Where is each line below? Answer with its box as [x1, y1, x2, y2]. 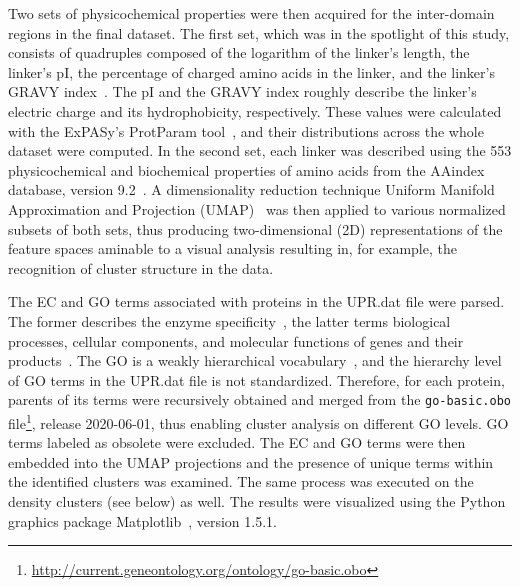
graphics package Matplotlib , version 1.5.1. [8, 510, 277, 531]
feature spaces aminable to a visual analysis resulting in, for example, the [8, 238, 457, 259]
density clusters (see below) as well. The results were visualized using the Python [8, 490, 506, 511]
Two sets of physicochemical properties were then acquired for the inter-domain [8, 3, 495, 23]
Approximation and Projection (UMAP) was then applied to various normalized [8, 198, 506, 219]
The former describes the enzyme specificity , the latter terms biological [8, 310, 451, 331]
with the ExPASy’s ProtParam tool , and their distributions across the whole [8, 120, 484, 141]
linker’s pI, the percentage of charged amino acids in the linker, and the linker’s [8, 61, 495, 82]
